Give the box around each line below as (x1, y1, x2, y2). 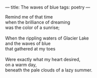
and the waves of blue (5, 40, 51, 46)
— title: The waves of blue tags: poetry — (5, 4, 91, 10)
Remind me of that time (5, 14, 53, 19)
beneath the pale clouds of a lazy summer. (5, 67, 93, 73)
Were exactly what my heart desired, (5, 56, 81, 62)
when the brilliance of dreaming (5, 19, 71, 25)
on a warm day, (5, 62, 37, 67)
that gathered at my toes (5, 46, 56, 51)
